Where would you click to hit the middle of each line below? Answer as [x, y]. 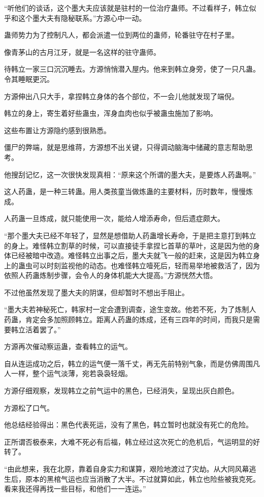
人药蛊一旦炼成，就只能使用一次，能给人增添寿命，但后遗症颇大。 [114, 218]
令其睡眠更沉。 [29, 79]
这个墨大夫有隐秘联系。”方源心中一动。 [82, 18]
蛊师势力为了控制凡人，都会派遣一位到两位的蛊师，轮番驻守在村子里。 [121, 35]
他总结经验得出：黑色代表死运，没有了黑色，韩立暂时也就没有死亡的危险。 [128, 425]
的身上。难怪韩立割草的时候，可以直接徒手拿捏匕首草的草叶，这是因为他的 [128, 245]
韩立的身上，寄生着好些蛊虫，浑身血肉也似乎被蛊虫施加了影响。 [111, 113]
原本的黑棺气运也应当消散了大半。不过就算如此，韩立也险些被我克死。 [142, 478]
